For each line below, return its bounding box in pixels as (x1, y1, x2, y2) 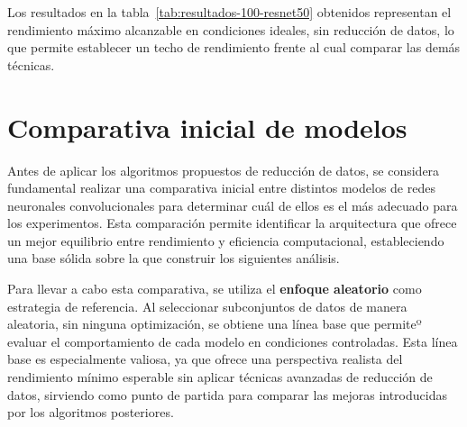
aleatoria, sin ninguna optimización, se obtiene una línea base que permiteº (7, 314, 422, 333)
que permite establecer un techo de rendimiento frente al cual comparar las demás (7, 38, 461, 57)
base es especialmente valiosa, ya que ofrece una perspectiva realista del (7, 350, 403, 368)
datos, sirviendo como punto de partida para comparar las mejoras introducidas (7, 385, 447, 404)
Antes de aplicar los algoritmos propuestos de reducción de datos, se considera (7, 160, 440, 179)
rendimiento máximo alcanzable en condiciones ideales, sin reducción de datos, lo (7, 20, 454, 39)
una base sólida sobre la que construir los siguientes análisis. (7, 249, 340, 268)
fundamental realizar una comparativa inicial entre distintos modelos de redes (7, 178, 435, 197)
